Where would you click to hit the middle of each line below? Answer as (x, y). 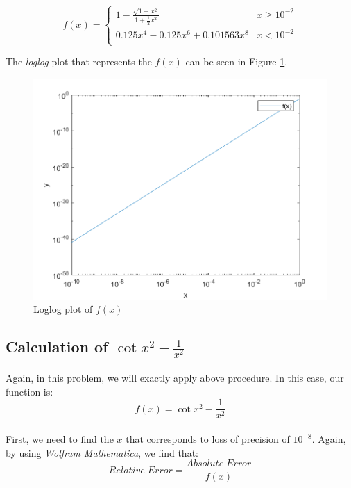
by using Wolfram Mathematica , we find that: (102, 452)
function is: (29, 391)
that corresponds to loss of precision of (208, 439)
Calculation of (57, 347)
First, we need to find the (60, 439)
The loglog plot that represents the (79, 62)
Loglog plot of (63, 309)
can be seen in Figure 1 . (237, 62)
